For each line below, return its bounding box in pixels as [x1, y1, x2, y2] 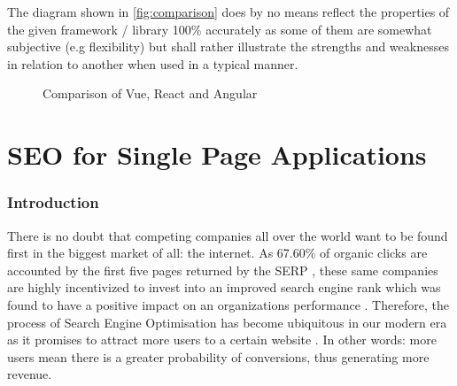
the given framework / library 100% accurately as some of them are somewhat [7, 19, 432, 38]
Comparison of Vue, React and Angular [43, 84, 258, 103]
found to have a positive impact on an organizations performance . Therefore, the [7, 295, 449, 313]
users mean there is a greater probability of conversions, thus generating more [7, 347, 430, 366]
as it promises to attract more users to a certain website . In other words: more [7, 330, 437, 349]
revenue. [7, 365, 52, 383]
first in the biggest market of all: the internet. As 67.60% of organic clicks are [7, 243, 428, 262]
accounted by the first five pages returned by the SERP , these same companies [7, 260, 438, 279]
